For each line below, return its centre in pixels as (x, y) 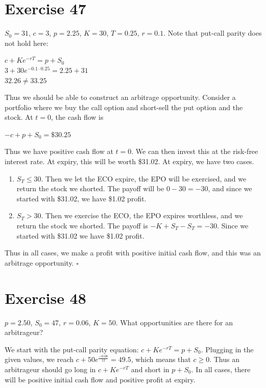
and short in (150, 369)
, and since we (230, 188)
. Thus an (224, 359)
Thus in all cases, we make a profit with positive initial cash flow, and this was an (133, 253)
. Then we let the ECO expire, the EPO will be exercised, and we (144, 178)
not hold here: (27, 43)
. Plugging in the (227, 349)
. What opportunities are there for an (174, 322)
